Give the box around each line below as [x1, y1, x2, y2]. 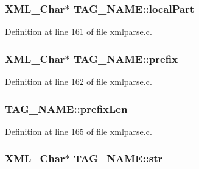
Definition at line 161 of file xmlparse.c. [5, 25, 152, 38]
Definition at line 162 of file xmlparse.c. [5, 75, 152, 88]
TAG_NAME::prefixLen [5, 101, 128, 116]
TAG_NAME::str [74, 151, 163, 166]
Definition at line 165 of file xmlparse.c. [5, 124, 152, 137]
